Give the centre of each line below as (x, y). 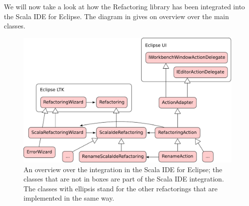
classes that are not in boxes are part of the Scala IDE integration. (124, 179)
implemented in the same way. (69, 198)
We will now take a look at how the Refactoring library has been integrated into (124, 6)
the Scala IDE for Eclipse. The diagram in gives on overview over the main (116, 16)
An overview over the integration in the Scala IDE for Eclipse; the (123, 169)
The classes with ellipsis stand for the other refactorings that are (121, 188)
